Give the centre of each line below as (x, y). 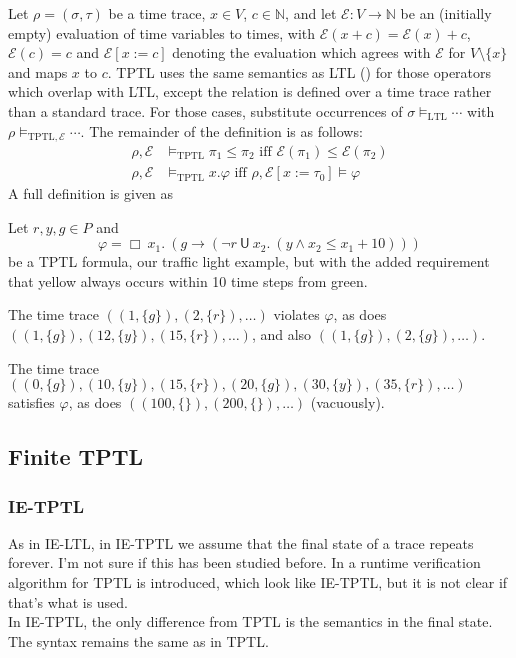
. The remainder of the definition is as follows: (221, 130)
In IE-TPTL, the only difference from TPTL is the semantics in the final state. (250, 621)
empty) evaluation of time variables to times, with (162, 32)
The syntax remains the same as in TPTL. (138, 640)
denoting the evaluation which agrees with (301, 52)
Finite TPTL (76, 456)
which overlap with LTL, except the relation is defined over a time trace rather (250, 91)
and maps (38, 71)
